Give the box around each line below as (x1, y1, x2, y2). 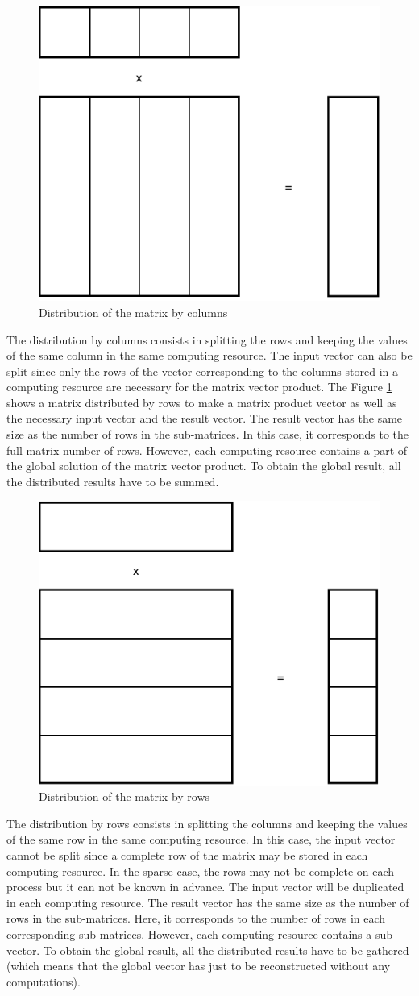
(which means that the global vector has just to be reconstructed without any (6, 957, 391, 974)
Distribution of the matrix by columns (39, 303, 228, 320)
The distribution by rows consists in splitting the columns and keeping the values (6, 815, 408, 831)
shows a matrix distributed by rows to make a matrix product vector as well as (6, 394, 397, 410)
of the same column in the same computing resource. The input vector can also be (6, 347, 413, 364)
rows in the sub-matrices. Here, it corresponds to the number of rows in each (6, 910, 386, 927)
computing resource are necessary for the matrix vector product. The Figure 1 (6, 378, 392, 395)
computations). (6, 973, 81, 990)
